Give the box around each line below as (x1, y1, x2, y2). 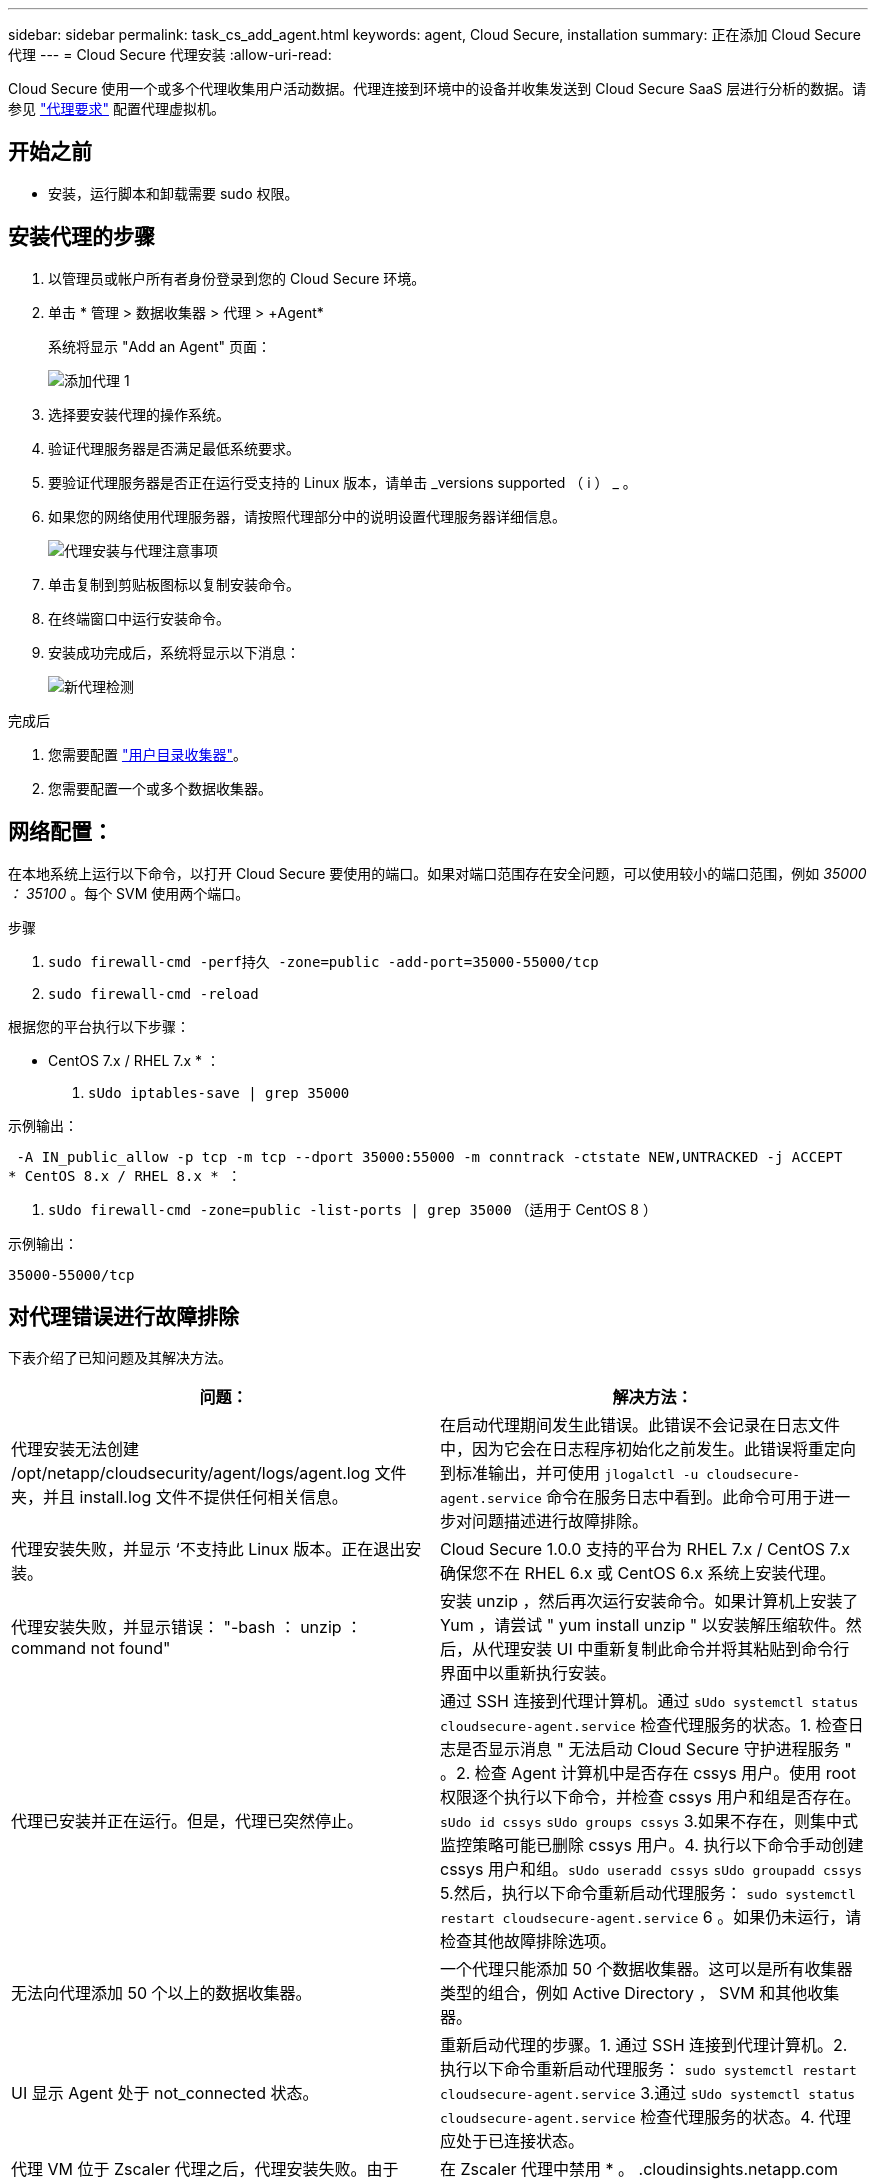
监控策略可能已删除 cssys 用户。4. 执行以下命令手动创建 (440, 1835, 864, 1856)
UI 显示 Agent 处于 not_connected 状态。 (11, 2083, 319, 2104)
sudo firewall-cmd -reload (48, 985, 259, 1002)
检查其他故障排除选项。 (440, 1931, 617, 1952)
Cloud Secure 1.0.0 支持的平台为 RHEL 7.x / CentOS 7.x (440, 1539, 851, 1560)
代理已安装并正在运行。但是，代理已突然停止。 (11, 1811, 364, 1832)
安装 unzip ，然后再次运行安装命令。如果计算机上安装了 (440, 1591, 859, 1612)
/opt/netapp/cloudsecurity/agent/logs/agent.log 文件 (11, 1463, 407, 1484)
